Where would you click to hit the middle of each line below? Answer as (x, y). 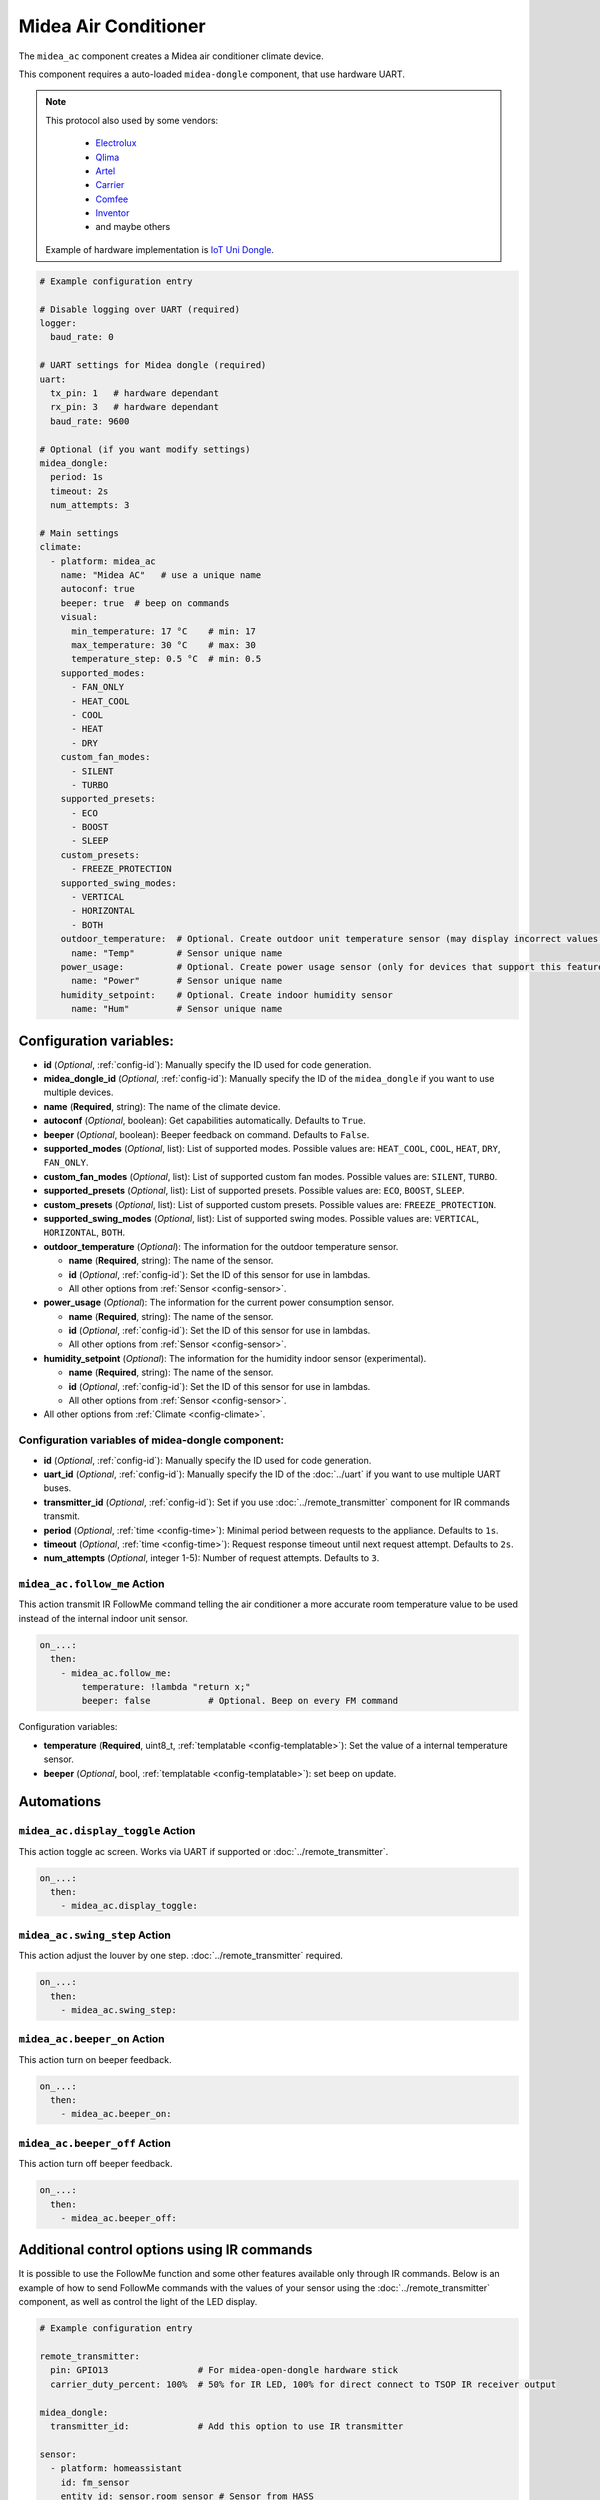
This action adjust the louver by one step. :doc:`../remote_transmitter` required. (181, 1956)
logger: (58, 323)
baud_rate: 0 (82, 337)
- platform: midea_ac (103, 561)
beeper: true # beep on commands (145, 603)
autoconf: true (97, 589)
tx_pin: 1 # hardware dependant (135, 393)
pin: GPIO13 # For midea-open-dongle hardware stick (224, 2370)
